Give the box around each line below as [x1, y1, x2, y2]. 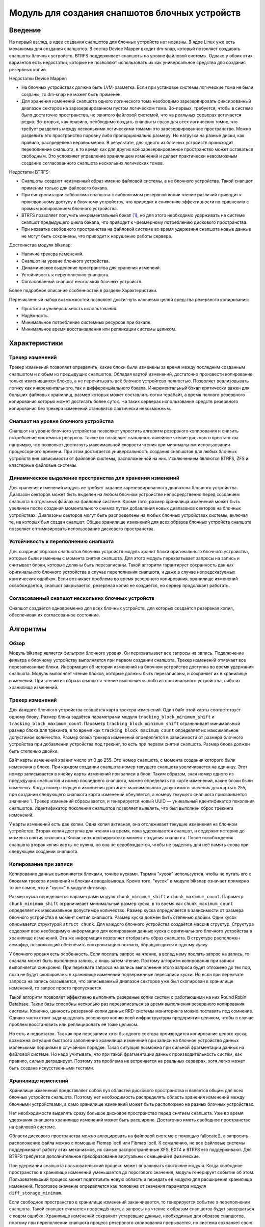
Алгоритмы [9, 625, 47, 633]
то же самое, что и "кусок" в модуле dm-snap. [9, 884, 107, 890]
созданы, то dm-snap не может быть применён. [21, 91, 122, 97]
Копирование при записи [9, 860, 73, 867]
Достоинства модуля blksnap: [9, 242, 72, 248]
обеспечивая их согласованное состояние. [9, 612, 100, 618]
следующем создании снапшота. [9, 849, 79, 854]
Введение [9, 26, 41, 34]
